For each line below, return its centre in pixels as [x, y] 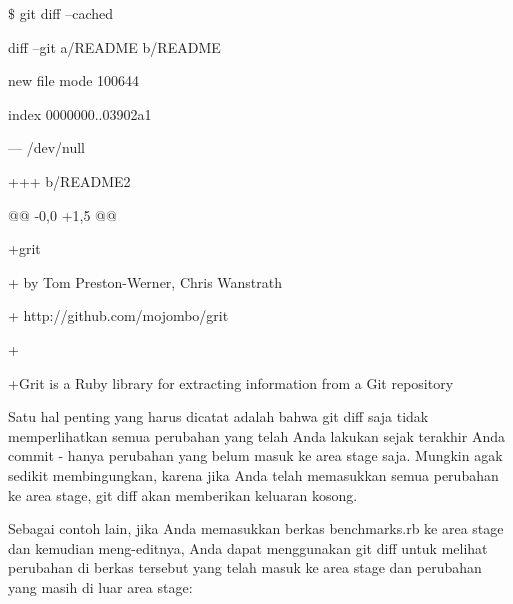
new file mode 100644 [74, 80]
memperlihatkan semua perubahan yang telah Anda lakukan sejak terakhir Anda [256, 435]
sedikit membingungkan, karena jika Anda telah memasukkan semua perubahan [253, 474]
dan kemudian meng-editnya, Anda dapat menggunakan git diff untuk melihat [248, 547]
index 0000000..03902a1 [80, 113]
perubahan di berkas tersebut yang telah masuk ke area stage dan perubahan [245, 567]
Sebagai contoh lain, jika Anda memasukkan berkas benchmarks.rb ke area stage [256, 528]
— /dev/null [47, 147]
